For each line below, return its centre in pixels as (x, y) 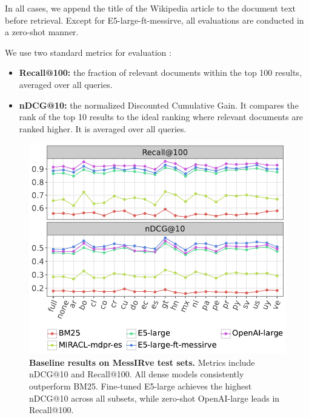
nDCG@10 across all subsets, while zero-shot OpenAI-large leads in (154, 398)
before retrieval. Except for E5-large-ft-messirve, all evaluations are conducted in (154, 20)
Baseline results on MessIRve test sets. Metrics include (142, 362)
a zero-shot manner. (42, 32)
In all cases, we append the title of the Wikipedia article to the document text (151, 8)
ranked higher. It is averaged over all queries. (103, 128)
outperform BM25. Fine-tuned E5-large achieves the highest (141, 386)
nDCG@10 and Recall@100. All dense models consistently (137, 374)
